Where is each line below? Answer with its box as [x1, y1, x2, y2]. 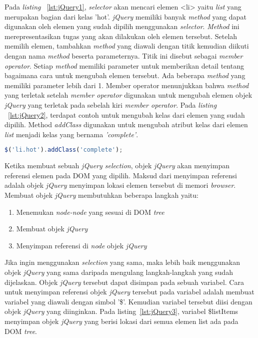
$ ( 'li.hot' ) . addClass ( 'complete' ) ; [4, 146, 123, 154]
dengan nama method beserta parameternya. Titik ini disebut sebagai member [4, 50, 243, 61]
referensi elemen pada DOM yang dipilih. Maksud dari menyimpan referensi [4, 170, 237, 180]
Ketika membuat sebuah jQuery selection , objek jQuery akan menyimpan [4, 160, 229, 171]
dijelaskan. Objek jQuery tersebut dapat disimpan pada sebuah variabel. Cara [4, 276, 244, 287]
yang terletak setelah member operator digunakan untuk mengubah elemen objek [4, 90, 252, 100]
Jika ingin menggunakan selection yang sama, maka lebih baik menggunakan [4, 257, 240, 267]
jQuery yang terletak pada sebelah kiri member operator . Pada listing [4, 99, 217, 110]
